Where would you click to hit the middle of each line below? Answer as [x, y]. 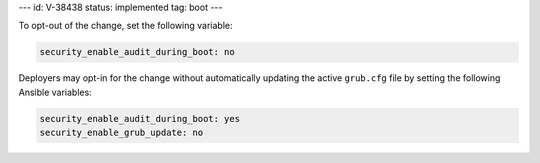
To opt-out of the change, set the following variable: [126, 26]
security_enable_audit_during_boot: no [137, 52]
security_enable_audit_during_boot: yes [139, 118]
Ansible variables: [55, 92]
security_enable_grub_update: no [121, 133]
